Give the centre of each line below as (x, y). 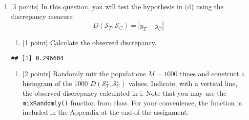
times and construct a (212, 74)
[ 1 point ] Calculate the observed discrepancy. (90, 43)
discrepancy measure (42, 16)
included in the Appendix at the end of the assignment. (106, 112)
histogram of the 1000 (55, 83)
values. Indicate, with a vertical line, (183, 83)
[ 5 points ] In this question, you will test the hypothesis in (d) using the (117, 6)
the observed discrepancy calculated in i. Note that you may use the (124, 93)
